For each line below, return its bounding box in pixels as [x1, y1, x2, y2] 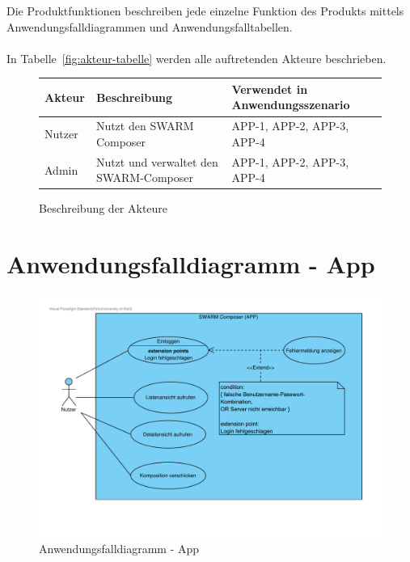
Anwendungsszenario [231, 96, 350, 113]
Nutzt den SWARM [95, 117, 194, 134]
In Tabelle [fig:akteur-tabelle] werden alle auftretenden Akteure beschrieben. [6, 49, 387, 66]
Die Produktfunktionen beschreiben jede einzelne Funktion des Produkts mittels [6, 2, 404, 19]
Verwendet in [231, 80, 308, 97]
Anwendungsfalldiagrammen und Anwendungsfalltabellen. [6, 18, 293, 35]
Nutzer [44, 125, 78, 142]
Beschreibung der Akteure [39, 200, 168, 217]
